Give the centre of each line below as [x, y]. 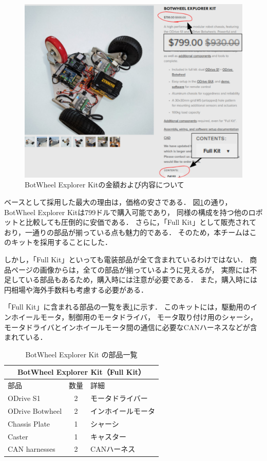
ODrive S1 [24, 398]
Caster [18, 436]
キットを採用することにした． [61, 242]
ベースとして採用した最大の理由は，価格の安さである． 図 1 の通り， [118, 202]
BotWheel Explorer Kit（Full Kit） [81, 372]
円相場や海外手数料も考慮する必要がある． [76, 289]
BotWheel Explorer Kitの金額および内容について [104, 185]
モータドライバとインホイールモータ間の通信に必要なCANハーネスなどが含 [131, 327]
